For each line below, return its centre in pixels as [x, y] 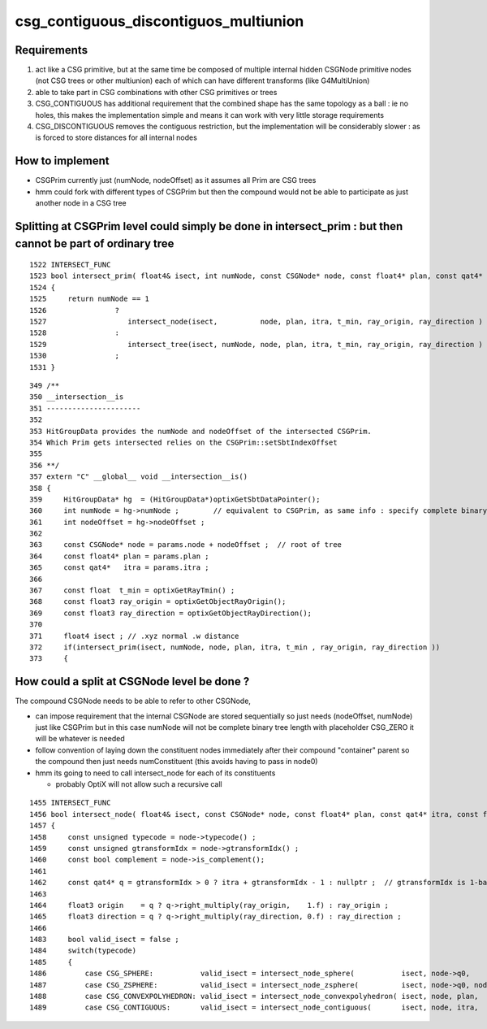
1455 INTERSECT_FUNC [70, 803]
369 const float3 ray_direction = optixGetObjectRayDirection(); [171, 613]
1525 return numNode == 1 [90, 299]
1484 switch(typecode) [83, 951]
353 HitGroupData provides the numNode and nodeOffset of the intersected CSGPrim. [201, 431]
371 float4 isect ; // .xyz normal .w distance [134, 636]
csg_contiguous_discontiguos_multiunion [159, 21]
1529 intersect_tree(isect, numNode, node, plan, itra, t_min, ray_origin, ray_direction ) [256, 344]
